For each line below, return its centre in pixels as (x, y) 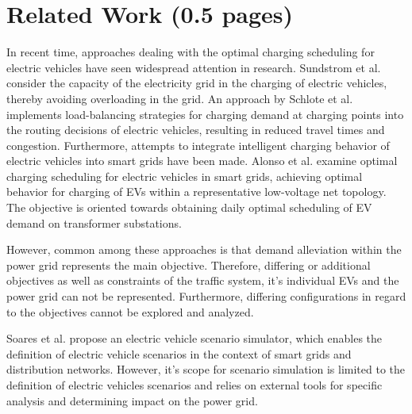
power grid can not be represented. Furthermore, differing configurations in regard (206, 296)
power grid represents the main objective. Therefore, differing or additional (189, 264)
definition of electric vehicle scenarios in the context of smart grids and (179, 353)
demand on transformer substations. (94, 222)
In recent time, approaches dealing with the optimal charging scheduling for (191, 52)
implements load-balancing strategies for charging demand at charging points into (205, 114)
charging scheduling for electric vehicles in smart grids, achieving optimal (185, 176)
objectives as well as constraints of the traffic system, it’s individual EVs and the (203, 280)
